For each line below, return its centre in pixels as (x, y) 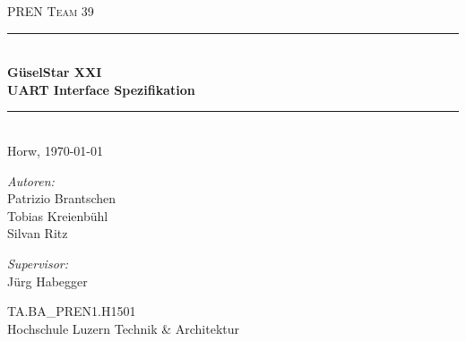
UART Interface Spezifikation (101, 89)
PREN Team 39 (51, 11)
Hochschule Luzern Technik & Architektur (123, 328)
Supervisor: (38, 263)
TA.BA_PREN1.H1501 (72, 311)
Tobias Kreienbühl (58, 215)
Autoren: (31, 180)
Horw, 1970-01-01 (55, 150)
